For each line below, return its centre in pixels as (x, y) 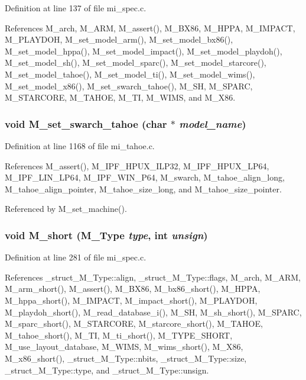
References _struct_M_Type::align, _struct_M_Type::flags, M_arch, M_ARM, (153, 277)
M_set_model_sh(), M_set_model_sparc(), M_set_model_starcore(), (136, 62)
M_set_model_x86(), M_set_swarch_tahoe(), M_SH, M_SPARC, (129, 86)
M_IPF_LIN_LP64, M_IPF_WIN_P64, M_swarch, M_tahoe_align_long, (145, 177)
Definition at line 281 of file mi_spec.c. (76, 257)
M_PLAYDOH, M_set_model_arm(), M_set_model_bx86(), (119, 39)
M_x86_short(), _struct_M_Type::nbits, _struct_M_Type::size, (126, 358)
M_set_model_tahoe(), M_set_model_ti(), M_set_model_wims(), (130, 74)
